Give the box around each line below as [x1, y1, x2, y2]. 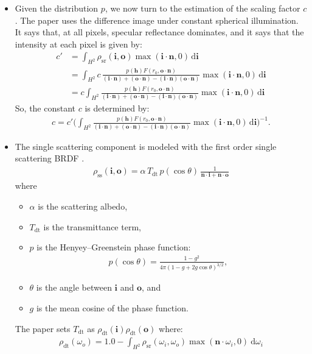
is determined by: [85, 101, 150, 114]
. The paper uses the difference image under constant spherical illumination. [15, 13, 299, 26]
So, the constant [15, 101, 76, 114]
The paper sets [15, 322, 71, 335]
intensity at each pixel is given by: [15, 37, 142, 50]
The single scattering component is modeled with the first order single [15, 140, 277, 152]
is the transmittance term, [43, 220, 141, 233]
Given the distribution [15, 2, 99, 14]
